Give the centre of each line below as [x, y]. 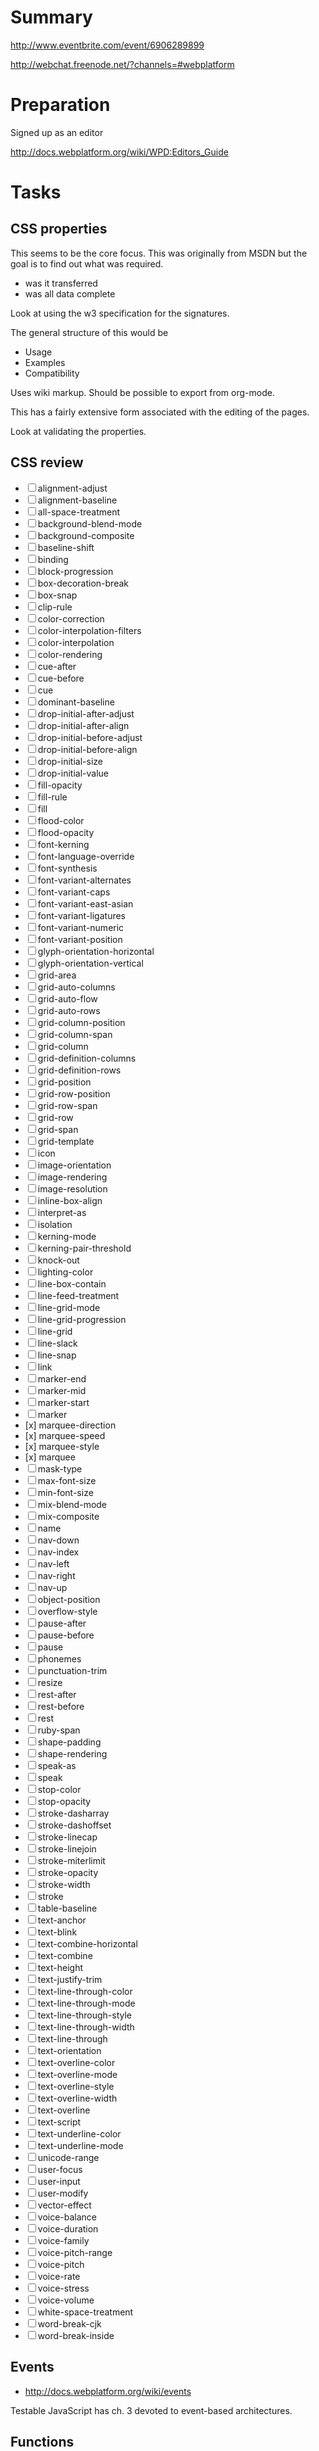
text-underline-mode [80, 2145]
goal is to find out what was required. [87, 263]
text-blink [57, 1932]
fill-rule [52, 797]
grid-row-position [74, 1093]
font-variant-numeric [81, 927]
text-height [60, 1967]
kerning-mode [67, 1236]
